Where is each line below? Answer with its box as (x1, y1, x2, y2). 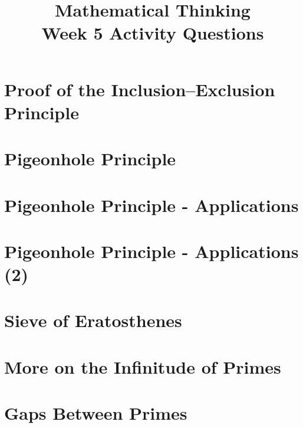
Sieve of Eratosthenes (4, 308, 182, 332)
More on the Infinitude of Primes (4, 354, 281, 378)
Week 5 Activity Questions (41, 21, 264, 45)
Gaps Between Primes (4, 401, 187, 425)
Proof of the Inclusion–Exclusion (4, 77, 275, 101)
